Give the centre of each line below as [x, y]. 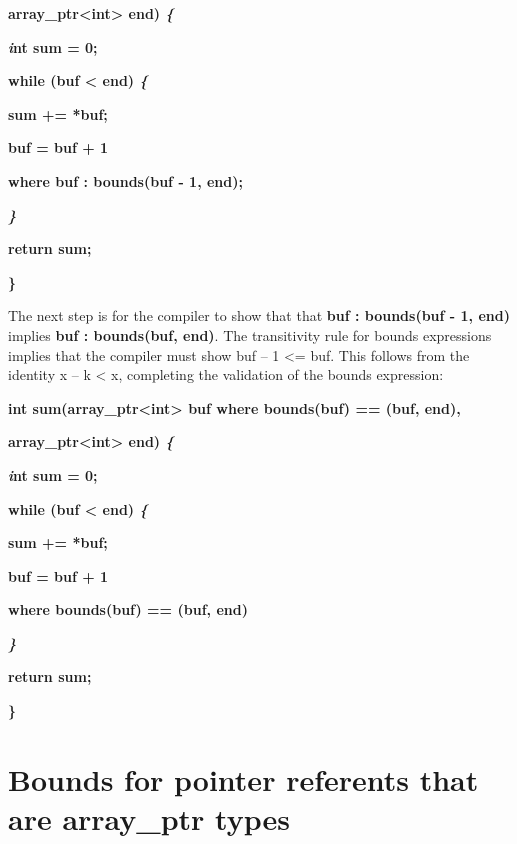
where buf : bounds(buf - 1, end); [125, 180]
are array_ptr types [149, 818]
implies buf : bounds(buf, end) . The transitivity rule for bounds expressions [250, 334]
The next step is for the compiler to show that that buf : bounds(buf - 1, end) [259, 315]
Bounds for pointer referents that [243, 778]
